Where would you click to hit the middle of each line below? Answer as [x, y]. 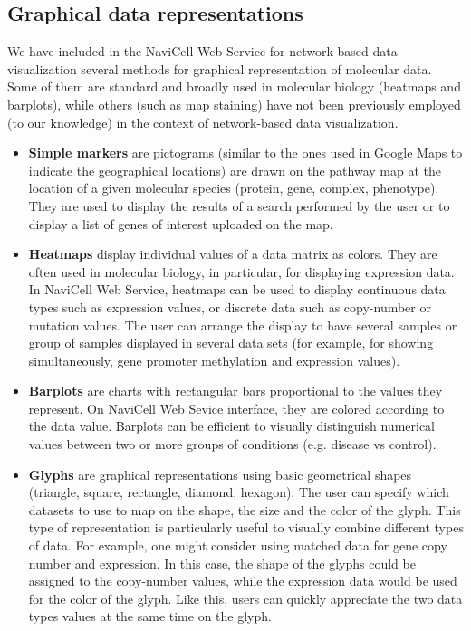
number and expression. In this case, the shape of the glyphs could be [222, 563]
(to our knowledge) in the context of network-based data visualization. [203, 122]
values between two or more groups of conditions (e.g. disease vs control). [232, 444]
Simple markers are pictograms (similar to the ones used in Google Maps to [245, 153]
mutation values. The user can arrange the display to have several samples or [243, 325]
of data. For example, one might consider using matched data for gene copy [238, 545]
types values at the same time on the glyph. [150, 616]
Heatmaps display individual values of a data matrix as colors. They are [233, 254]
